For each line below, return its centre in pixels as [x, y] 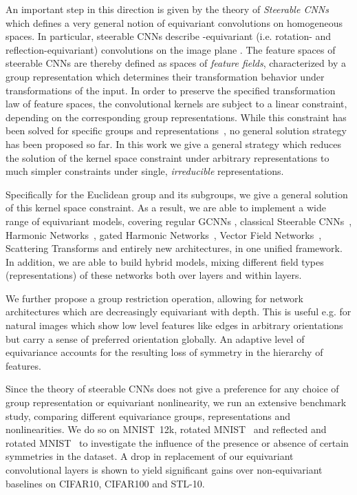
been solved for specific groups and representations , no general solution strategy [176, 130]
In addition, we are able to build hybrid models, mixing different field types [165, 261]
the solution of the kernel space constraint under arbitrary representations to [167, 157]
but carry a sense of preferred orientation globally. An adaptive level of [155, 338]
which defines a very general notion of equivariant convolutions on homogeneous [174, 22]
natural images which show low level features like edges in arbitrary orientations [174, 325]
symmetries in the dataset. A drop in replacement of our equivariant [150, 456]
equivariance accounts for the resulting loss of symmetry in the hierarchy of [164, 352]
